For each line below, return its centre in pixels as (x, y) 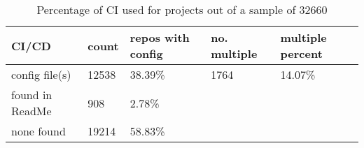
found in (32, 95)
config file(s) (41, 74)
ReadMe (31, 111)
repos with (160, 37)
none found (38, 131)
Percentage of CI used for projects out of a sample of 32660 (182, 9)
